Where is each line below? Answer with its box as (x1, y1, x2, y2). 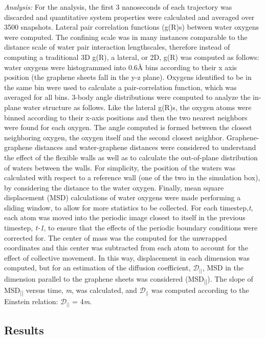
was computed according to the (151, 285, 249, 295)
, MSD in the (202, 262, 244, 273)
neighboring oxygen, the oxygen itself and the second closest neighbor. (4, 132, 225, 142)
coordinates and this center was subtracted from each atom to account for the (4, 242, 248, 253)
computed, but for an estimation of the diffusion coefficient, (4, 262, 191, 273)
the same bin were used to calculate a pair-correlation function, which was (4, 81, 237, 92)
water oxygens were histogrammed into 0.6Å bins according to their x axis (4, 61, 237, 72)
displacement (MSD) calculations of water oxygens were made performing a (4, 192, 241, 203)
